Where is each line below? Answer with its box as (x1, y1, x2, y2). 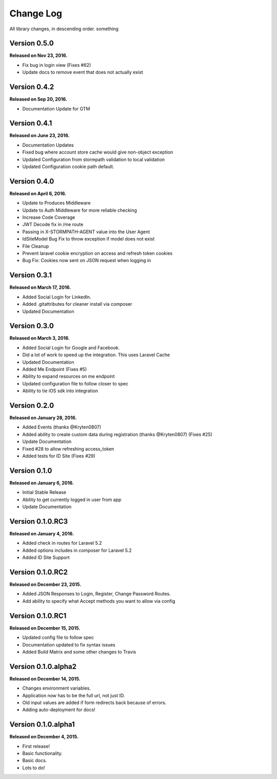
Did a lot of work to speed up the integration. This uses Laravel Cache (22, 352, 170, 358)
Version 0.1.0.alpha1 (9, 720, 75, 729)
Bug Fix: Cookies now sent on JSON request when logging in (22, 257, 151, 264)
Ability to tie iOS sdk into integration (22, 388, 98, 394)
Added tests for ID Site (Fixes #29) (22, 453, 96, 459)
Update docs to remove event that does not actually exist (22, 69, 143, 76)
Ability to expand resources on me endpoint (22, 373, 115, 380)
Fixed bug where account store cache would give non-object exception (22, 149, 173, 155)
